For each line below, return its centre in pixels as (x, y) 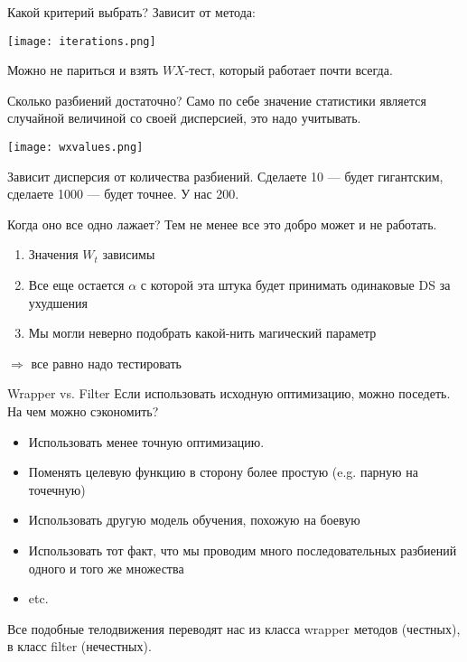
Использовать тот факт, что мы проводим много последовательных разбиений (243, 550)
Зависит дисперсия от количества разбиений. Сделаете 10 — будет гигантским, (225, 176)
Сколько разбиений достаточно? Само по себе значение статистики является (217, 100)
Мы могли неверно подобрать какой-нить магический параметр (202, 333)
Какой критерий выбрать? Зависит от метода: (131, 12)
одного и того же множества (106, 568)
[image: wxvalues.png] (75, 148)
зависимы (129, 254)
